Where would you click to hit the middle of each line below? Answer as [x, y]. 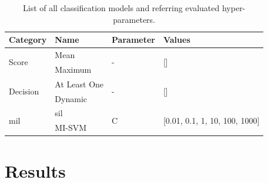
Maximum [73, 69]
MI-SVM [71, 128]
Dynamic [71, 98]
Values [177, 40]
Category [28, 40]
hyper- [234, 8]
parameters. [134, 19]
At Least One [79, 84]
